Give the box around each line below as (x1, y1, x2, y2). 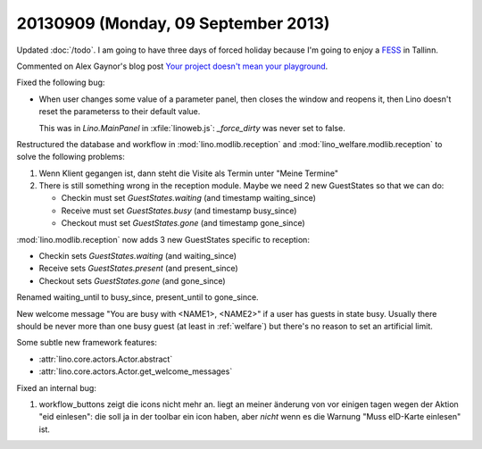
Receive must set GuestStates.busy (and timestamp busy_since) (61, 205, 297, 216)
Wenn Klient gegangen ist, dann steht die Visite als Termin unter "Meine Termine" (38, 168, 339, 179)
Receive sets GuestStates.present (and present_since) (38, 263, 238, 274)
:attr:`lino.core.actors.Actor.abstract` (38, 353, 173, 364)
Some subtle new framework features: (16, 337, 158, 348)
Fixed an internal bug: (16, 382, 97, 393)
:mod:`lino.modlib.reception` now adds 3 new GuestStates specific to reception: (16, 234, 310, 245)
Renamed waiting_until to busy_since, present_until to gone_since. (16, 292, 259, 303)
